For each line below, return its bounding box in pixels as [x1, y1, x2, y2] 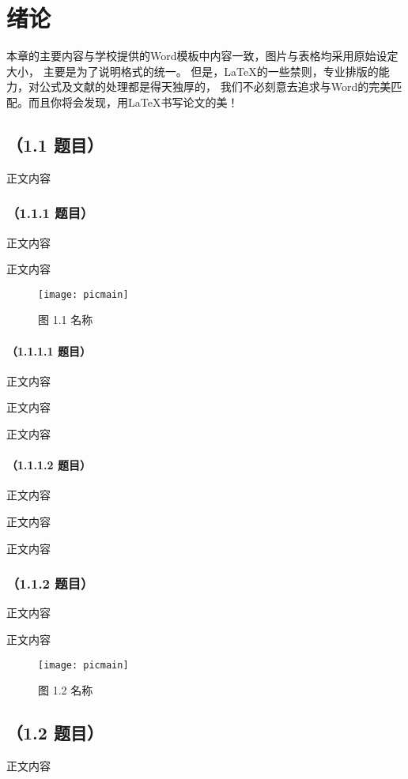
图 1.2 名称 [38, 682, 93, 698]
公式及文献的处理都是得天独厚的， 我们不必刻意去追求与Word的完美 [39, 78, 391, 95]
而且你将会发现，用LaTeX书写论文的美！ [28, 93, 239, 110]
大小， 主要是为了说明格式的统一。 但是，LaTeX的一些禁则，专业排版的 [6, 62, 379, 79]
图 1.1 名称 [38, 311, 93, 328]
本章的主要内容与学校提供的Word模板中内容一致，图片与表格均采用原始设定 [6, 47, 399, 64]
